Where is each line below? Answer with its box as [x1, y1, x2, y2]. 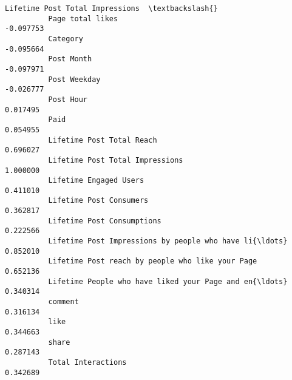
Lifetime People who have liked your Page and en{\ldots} [48, 277, 288, 286]
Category [48, 34, 83, 43]
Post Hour [48, 95, 88, 104]
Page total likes [48, 14, 118, 23]
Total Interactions [48, 358, 127, 367]
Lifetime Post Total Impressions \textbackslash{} [5, 4, 218, 13]
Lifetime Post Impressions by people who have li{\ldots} [48, 237, 288, 246]
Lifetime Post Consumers [48, 196, 149, 205]
